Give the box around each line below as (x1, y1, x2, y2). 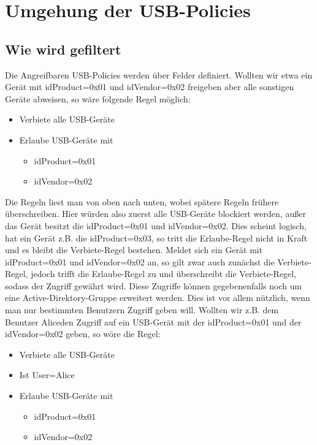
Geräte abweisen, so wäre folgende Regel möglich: (5, 92, 191, 105)
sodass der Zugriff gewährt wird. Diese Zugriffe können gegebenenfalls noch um (5, 279, 302, 292)
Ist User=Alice (19, 368, 75, 381)
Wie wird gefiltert (5, 39, 121, 58)
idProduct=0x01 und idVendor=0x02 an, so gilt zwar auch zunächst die (5, 255, 275, 268)
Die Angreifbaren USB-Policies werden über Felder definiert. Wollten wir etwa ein (5, 68, 313, 81)
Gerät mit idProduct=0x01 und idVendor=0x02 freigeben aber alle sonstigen (5, 80, 294, 93)
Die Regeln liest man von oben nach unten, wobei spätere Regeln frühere (5, 195, 279, 208)
